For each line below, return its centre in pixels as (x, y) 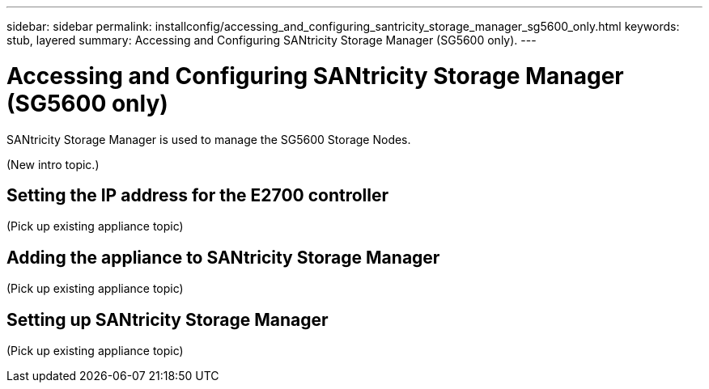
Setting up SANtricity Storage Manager (168, 319)
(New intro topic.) (53, 164)
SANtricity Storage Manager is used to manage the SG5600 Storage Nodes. (209, 139)
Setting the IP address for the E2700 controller (198, 195)
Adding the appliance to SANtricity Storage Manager (223, 257)
